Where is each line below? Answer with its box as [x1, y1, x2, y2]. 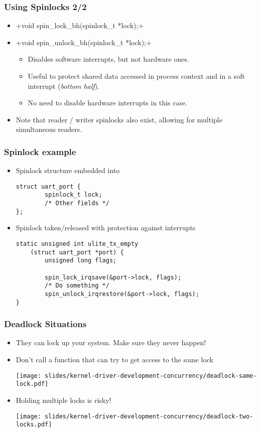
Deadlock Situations [4, 318, 87, 330]
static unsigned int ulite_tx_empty [16, 240, 139, 247]
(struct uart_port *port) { [30, 248, 124, 256]
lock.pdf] [16, 380, 49, 388]
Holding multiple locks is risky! [16, 394, 111, 405]
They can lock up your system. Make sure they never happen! [16, 337, 206, 348]
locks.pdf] [16, 421, 52, 428]
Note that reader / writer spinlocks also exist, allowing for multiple [16, 114, 222, 124]
